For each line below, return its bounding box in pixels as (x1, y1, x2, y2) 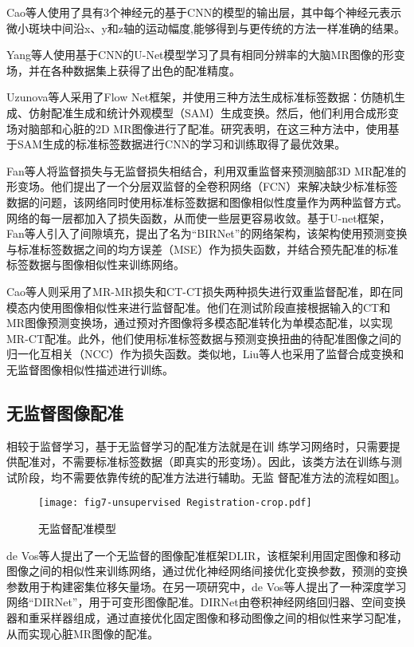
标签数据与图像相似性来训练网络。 (6, 256, 185, 273)
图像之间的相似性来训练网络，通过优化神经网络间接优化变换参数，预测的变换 (6, 562, 408, 579)
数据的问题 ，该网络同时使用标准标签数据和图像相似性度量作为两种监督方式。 (6, 193, 408, 210)
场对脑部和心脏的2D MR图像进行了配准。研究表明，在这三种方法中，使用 (6, 120, 389, 136)
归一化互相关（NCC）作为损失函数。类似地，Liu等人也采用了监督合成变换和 (6, 345, 404, 362)
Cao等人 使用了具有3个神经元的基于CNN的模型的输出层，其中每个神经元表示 (6, 4, 402, 20)
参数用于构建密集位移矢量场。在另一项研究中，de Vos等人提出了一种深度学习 (6, 578, 407, 594)
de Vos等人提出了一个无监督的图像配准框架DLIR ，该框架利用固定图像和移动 (6, 546, 401, 563)
